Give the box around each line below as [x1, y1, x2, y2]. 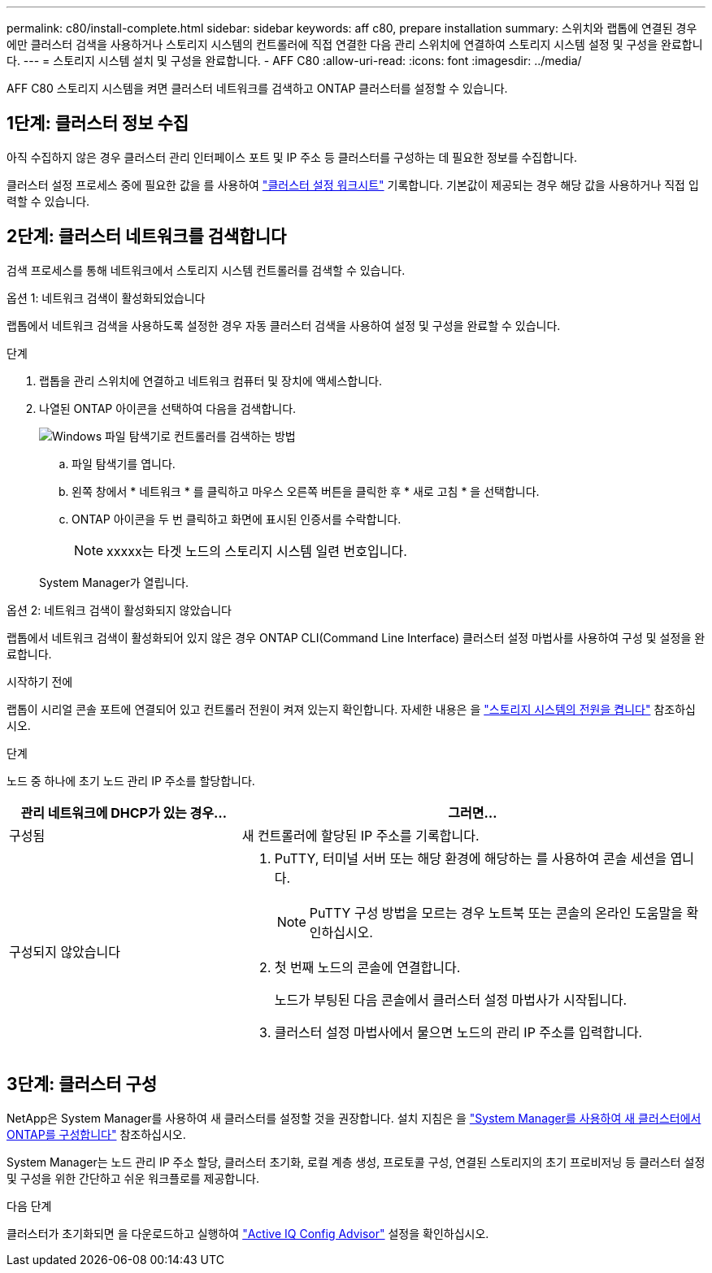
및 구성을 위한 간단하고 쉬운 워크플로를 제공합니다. [7, 1171, 260, 1185]
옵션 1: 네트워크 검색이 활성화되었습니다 [7, 290, 206, 305]
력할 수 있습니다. [7, 193, 90, 208]
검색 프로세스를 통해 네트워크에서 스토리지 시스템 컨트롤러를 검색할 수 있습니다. [7, 263, 406, 277]
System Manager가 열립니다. [39, 575, 189, 589]
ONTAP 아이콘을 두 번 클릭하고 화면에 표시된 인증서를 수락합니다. [72, 511, 402, 526]
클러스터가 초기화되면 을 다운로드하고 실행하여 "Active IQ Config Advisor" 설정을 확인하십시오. [7, 1226, 489, 1240]
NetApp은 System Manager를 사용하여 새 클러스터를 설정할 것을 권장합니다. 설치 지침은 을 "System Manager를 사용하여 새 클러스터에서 [7, 1110, 701, 1125]
